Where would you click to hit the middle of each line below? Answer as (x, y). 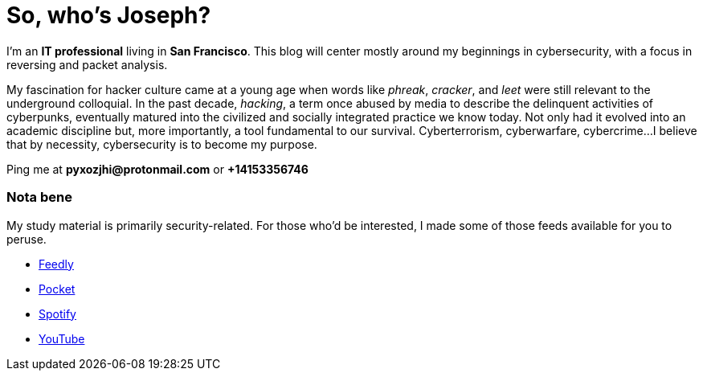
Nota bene (39, 197)
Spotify (57, 313)
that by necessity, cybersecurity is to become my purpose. (162, 144)
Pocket (57, 289)
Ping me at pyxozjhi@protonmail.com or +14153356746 (157, 169)
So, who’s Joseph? (109, 15)
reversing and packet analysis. (87, 64)
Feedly (56, 264)
